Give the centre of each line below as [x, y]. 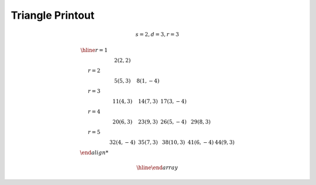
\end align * [94, 153]
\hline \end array [157, 167]
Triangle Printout [53, 15]
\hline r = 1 [94, 50]
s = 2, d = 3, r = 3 [157, 35]
